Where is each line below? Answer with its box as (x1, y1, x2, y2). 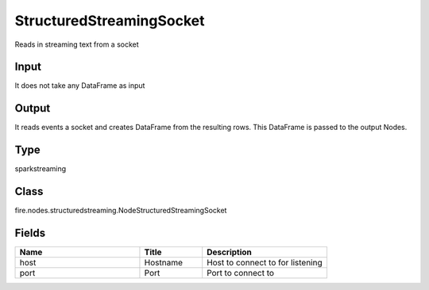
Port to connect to (207, 268, 274, 279)
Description (207, 246, 252, 258)
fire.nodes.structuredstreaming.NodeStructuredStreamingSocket (14, 206, 227, 216)
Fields (14, 226, 46, 239)
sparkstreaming (14, 164, 67, 174)
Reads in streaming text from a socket (14, 40, 139, 49)
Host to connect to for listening (207, 258, 323, 269)
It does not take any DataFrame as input (14, 81, 145, 90)
